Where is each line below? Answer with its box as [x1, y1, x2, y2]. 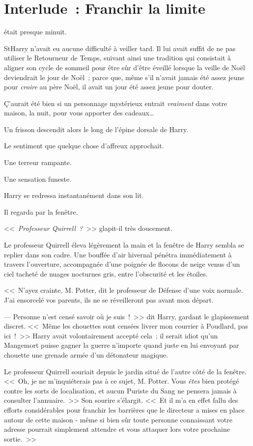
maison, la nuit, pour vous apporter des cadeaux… [4, 108, 154, 118]
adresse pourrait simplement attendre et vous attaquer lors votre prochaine [4, 424, 230, 434]
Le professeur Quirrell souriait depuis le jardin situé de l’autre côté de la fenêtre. [4, 366, 247, 376]
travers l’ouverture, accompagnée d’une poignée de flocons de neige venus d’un [4, 259, 240, 269]
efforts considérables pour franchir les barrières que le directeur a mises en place [4, 404, 245, 415]
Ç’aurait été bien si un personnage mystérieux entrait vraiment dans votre [4, 98, 227, 108]
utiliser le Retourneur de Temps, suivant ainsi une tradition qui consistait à [4, 53, 231, 63]
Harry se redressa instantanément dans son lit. [4, 190, 144, 200]
